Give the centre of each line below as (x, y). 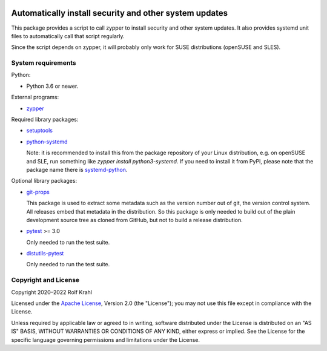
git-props (38, 192)
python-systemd (47, 142)
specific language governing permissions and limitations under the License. (105, 340)
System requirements (44, 63)
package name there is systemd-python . (77, 169)
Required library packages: (45, 119)
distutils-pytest (45, 254)
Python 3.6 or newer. (52, 86)
